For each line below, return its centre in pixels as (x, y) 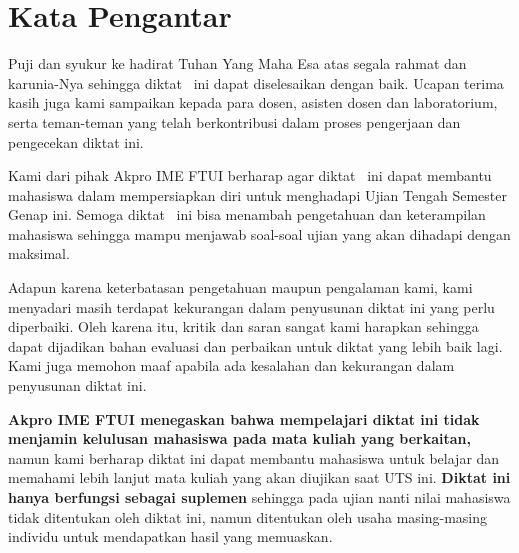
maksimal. (39, 253)
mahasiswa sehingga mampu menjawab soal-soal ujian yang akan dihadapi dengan (259, 233)
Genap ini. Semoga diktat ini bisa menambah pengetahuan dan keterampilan (247, 214)
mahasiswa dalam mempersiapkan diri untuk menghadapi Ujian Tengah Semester (257, 194)
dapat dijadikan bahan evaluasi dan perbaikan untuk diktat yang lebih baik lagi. (255, 345)
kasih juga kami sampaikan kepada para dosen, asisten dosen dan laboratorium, (253, 102)
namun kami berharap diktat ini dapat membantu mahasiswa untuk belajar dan (254, 457)
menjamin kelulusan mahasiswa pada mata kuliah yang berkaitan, (239, 438)
